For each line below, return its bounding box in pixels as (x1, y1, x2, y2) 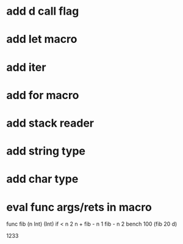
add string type (6, 144, 86, 158)
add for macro (6, 88, 79, 102)
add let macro (6, 32, 77, 46)
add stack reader (6, 116, 95, 130)
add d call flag (6, 4, 79, 18)
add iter (6, 60, 46, 74)
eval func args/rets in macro (6, 200, 152, 214)
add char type (6, 172, 79, 186)
